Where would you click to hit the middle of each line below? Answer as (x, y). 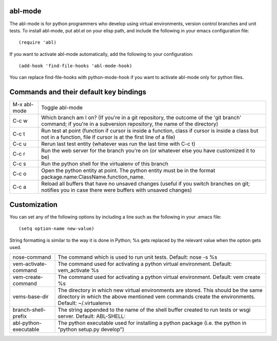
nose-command (32, 257)
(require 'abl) (38, 43)
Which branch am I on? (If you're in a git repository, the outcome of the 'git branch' (141, 118)
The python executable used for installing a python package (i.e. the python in (152, 323)
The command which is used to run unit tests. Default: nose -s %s (137, 257)
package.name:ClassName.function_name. (93, 177)
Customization (34, 205)
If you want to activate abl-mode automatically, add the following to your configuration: (101, 54)
